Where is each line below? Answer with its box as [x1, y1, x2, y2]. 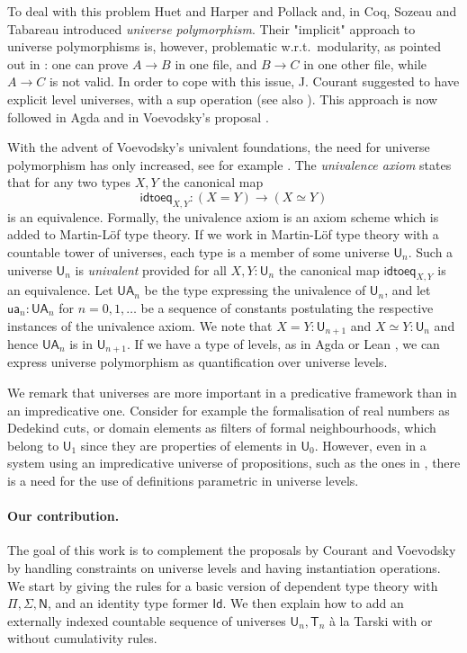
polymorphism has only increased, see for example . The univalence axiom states [7, 155, 452, 174]
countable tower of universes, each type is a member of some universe [7, 242, 390, 261]
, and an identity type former [47, 594, 209, 613]
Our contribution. [7, 506, 120, 525]
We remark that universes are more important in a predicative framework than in [7, 383, 457, 401]
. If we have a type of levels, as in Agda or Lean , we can [126, 334, 440, 353]
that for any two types [7, 173, 131, 192]
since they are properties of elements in [80, 435, 297, 454]
